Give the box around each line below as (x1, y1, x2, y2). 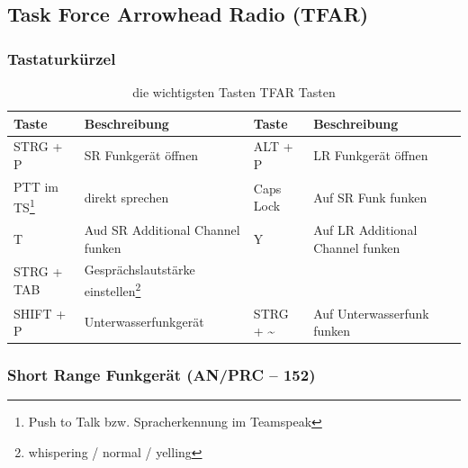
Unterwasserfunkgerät (84, 312, 204, 331)
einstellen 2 (84, 279, 141, 300)
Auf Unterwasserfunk (313, 303, 429, 322)
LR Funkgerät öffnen (313, 146, 428, 165)
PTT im (13, 176, 58, 195)
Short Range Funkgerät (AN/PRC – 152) (7, 364, 316, 386)
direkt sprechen (84, 187, 169, 206)
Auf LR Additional (313, 220, 418, 238)
